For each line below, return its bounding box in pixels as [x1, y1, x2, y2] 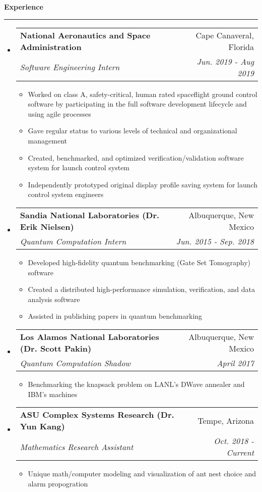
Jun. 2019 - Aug [196, 55, 254, 67]
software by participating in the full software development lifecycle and [28, 99, 247, 109]
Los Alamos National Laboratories [20, 330, 159, 342]
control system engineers [28, 189, 104, 200]
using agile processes [28, 108, 91, 119]
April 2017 [217, 357, 254, 369]
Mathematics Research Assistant [20, 440, 134, 453]
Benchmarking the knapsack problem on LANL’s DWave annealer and [28, 378, 245, 389]
